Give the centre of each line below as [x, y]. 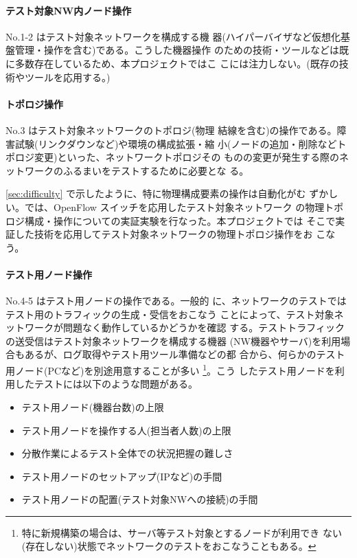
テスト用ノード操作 [49, 274]
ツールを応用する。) [67, 77]
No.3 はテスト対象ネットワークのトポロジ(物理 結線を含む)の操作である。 [171, 130]
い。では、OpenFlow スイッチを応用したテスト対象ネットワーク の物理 [165, 207]
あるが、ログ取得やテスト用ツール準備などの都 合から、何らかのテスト [185, 354]
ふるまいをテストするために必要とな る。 [156, 170]
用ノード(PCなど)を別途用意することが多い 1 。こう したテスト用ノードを [170, 369]
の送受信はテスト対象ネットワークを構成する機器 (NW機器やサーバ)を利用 [173, 341]
